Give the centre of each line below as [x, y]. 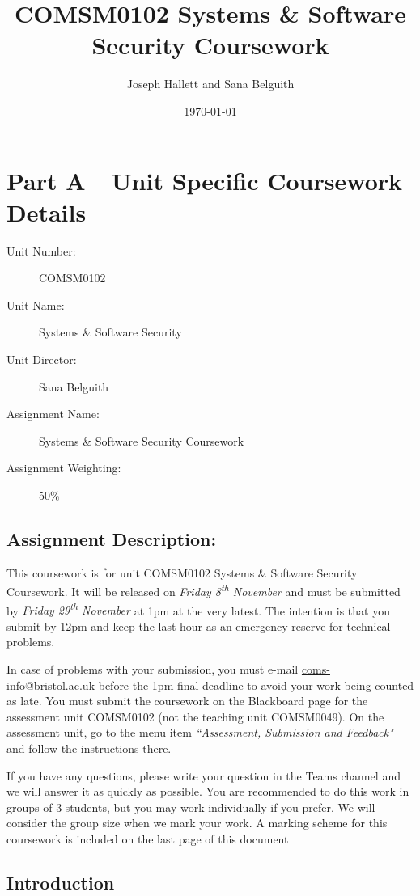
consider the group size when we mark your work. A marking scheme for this [197, 823]
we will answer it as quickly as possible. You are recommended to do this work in [208, 791]
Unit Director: [42, 359]
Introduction [61, 882]
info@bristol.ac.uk [51, 685]
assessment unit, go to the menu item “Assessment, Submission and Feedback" [200, 732]
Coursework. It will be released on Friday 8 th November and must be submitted [204, 590]
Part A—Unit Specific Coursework [204, 180]
